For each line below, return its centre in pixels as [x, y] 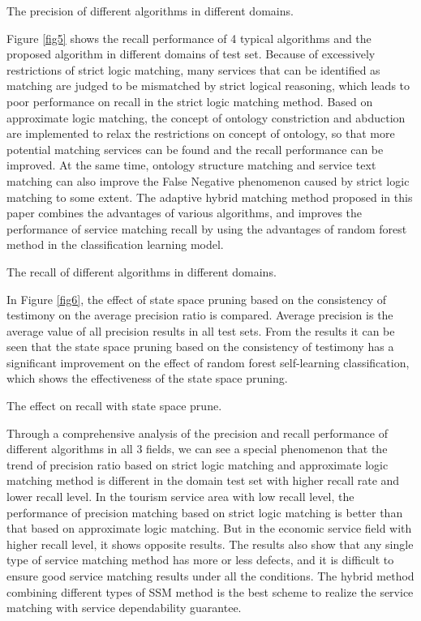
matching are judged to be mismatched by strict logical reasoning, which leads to [208, 86]
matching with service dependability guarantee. [124, 608]
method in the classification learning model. [115, 244]
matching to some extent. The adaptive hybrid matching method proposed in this [210, 197]
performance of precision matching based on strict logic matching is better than [205, 512]
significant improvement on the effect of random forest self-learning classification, [208, 362]
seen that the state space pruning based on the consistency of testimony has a [200, 347]
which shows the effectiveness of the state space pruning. [147, 378]
